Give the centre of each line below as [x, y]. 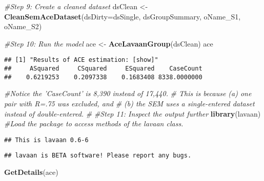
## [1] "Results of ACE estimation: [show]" [81, 60]
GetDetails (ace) [31, 172]
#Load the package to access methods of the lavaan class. [94, 123]
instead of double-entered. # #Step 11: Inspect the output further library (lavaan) [133, 113]
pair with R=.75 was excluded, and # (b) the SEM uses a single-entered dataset [129, 103]
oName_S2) [23, 26]
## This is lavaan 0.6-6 [46, 140]
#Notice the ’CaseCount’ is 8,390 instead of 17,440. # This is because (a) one [128, 93]
